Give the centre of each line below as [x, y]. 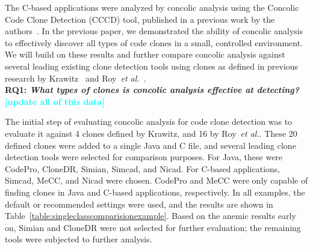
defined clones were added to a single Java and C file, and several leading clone [150, 145]
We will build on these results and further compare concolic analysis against [145, 54]
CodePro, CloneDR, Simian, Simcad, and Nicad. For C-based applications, [143, 168]
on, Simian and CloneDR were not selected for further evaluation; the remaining [153, 227]
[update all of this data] [55, 101]
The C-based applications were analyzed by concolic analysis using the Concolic [152, 7]
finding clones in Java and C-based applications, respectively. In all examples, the [155, 192]
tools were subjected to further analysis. [79, 239]
